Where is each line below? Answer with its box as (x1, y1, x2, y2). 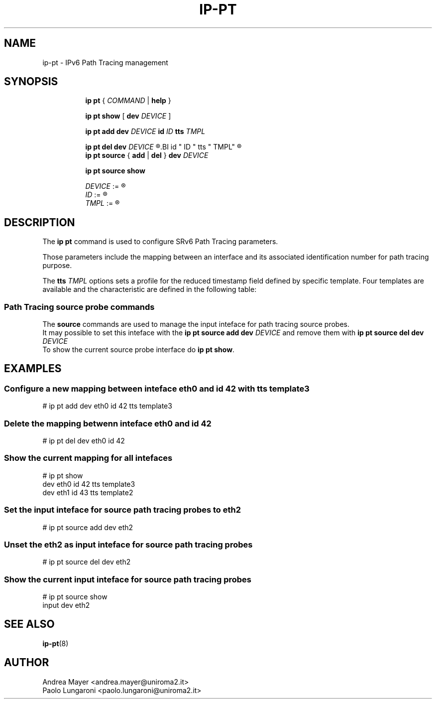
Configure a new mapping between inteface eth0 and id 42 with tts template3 (4, 383, 310, 394)
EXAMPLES (4, 362, 62, 375)
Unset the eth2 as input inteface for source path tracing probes (4, 539, 253, 550)
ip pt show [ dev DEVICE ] (85, 112, 171, 121)
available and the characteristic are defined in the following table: (42, 285, 257, 294)
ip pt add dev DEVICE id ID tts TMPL (85, 127, 206, 136)
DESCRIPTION (4, 216, 75, 229)
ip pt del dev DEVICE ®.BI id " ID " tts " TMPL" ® (85, 142, 242, 151)
